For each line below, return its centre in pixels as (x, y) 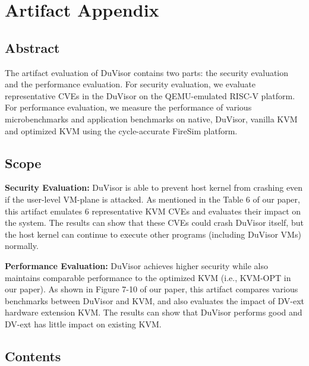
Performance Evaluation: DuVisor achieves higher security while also (137, 265)
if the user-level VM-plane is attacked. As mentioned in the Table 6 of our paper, (152, 199)
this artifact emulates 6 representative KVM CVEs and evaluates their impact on (153, 211)
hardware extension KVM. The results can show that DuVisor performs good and (154, 312)
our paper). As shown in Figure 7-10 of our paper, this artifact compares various (152, 289)
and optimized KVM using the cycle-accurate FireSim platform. (121, 130)
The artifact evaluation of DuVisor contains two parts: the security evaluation (147, 72)
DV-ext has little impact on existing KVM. (83, 324)
